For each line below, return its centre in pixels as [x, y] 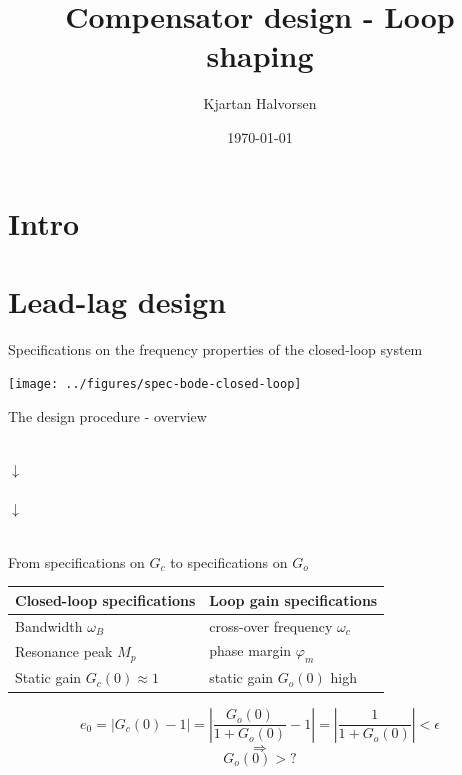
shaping [260, 55]
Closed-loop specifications [105, 599]
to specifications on [229, 561]
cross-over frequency [271, 625]
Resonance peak [64, 651]
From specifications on [76, 561]
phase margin [250, 650]
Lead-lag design [117, 300]
